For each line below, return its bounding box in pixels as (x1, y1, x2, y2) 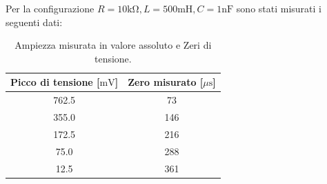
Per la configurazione (6, 1, 95, 15)
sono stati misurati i (236, 1, 321, 15)
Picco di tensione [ (10, 75, 100, 89)
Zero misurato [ (128, 75, 204, 89)
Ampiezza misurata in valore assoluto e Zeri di (14, 38, 212, 52)
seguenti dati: (6, 14, 63, 29)
